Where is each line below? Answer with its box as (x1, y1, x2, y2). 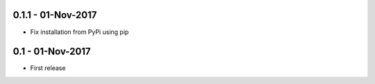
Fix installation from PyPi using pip (30, 28, 129, 36)
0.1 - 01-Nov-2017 (12, 46, 91, 58)
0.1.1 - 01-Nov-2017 (12, 9, 97, 21)
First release (30, 64, 66, 72)
